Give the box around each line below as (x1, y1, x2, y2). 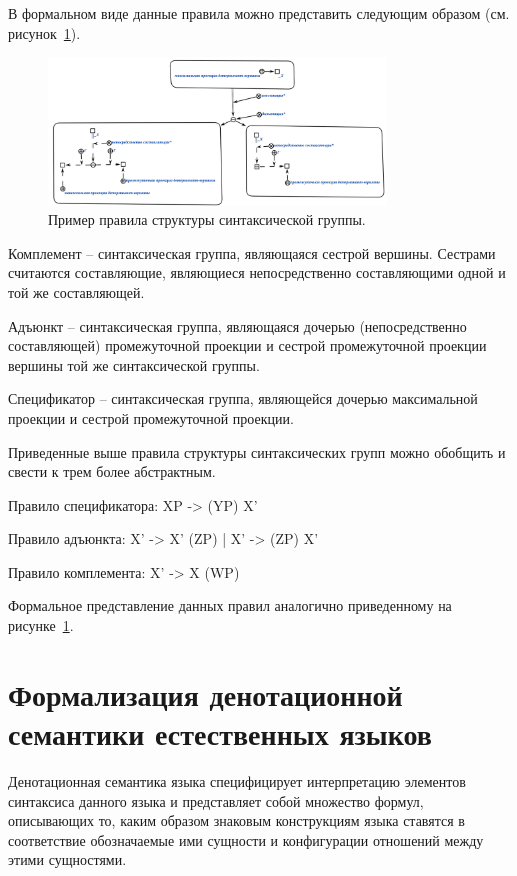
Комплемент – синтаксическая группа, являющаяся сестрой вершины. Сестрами (8, 242, 496, 263)
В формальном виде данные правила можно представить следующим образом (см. (8, 3, 510, 23)
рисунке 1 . (8, 615, 74, 636)
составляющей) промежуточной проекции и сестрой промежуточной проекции (8, 335, 487, 356)
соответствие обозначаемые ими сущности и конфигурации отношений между (8, 829, 484, 850)
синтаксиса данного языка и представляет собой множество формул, (8, 790, 424, 811)
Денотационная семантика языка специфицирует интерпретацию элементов (8, 770, 466, 791)
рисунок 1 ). (8, 22, 81, 43)
